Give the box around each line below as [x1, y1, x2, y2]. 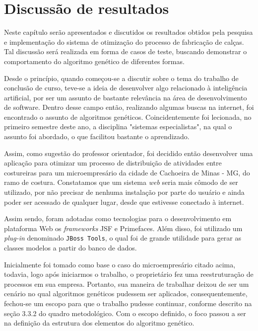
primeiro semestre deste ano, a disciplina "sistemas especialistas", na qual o [4, 121, 232, 132]
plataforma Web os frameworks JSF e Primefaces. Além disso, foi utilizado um [4, 223, 243, 233]
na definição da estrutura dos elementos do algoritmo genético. [4, 318, 194, 328]
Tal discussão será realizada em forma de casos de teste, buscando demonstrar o [4, 46, 247, 57]
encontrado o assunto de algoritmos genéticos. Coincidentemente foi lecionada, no [4, 111, 252, 122]
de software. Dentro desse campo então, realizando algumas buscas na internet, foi [4, 102, 254, 112]
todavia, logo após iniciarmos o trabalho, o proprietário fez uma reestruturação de [4, 269, 254, 279]
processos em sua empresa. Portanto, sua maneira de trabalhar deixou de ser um [4, 278, 249, 289]
